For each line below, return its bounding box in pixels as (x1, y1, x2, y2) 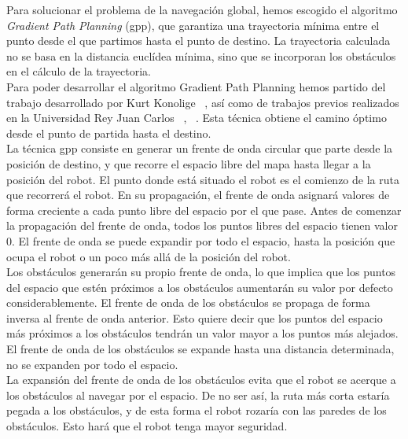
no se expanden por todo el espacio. (6, 356, 178, 372)
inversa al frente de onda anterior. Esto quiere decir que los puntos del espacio (6, 309, 383, 326)
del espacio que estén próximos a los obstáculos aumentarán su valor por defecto (6, 279, 393, 295)
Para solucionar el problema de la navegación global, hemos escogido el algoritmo (6, 2, 398, 17)
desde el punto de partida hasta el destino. (6, 124, 211, 141)
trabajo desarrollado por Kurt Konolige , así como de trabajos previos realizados (6, 94, 399, 110)
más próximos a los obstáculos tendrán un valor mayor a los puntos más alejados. (6, 325, 399, 341)
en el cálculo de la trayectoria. (6, 63, 152, 79)
